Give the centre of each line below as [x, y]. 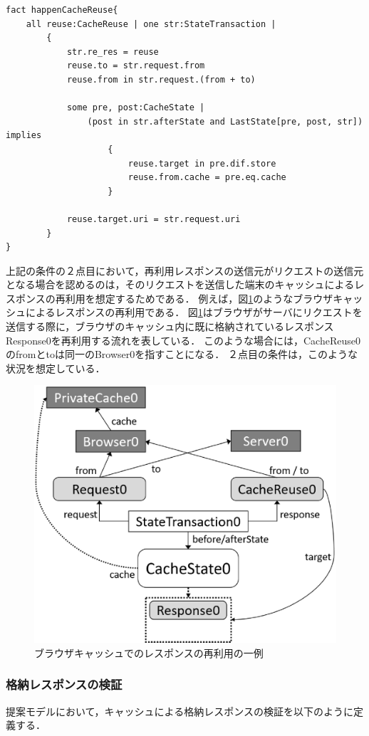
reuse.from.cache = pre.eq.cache [207, 178]
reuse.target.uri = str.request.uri [154, 219]
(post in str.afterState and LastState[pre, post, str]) [225, 121]
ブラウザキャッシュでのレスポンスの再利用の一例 [149, 652]
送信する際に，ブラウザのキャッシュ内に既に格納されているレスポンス [170, 326]
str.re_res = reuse [113, 52]
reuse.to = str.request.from [136, 66]
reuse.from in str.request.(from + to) [161, 79]
